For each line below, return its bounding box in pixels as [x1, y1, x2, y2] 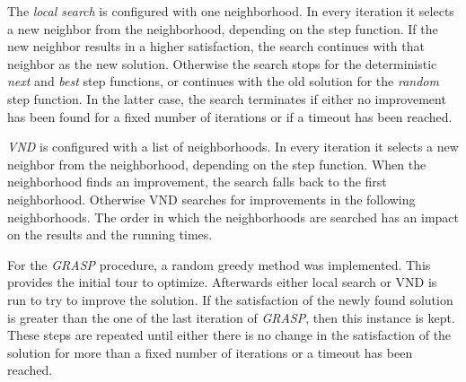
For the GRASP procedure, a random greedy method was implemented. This [7, 255, 431, 273]
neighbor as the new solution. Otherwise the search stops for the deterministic [7, 54, 437, 73]
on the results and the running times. [7, 225, 213, 244]
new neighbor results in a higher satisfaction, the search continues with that [7, 37, 425, 56]
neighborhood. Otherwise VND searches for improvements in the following [7, 189, 416, 208]
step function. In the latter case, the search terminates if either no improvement [7, 89, 446, 108]
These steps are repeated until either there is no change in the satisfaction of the [7, 326, 452, 344]
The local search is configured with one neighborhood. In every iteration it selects [7, 2, 454, 20]
